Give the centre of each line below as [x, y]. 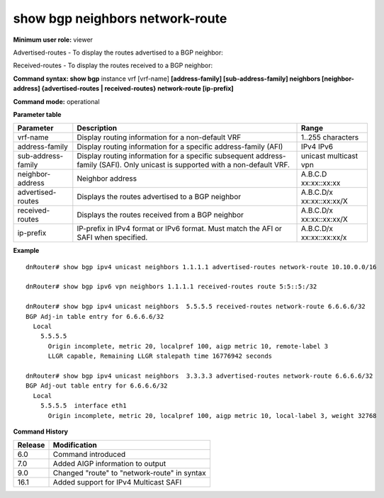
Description [97, 128]
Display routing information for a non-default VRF [159, 137]
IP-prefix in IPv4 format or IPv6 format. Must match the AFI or [180, 229]
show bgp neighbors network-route [120, 18]
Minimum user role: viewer [53, 40]
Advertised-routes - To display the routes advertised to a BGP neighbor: [118, 52]
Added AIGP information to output [109, 464]
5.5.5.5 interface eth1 [83, 406]
